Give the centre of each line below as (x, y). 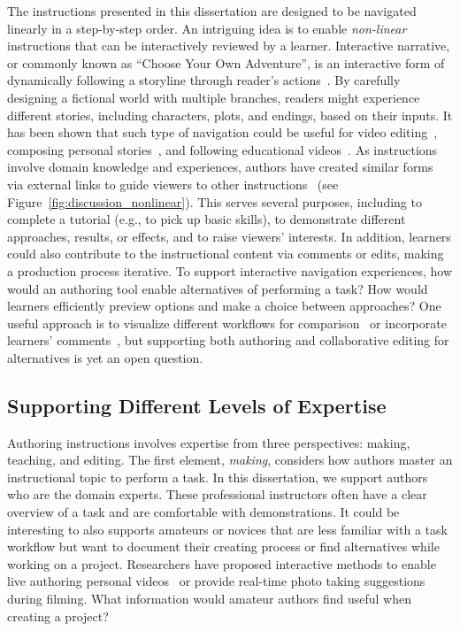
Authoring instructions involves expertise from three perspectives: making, (209, 442)
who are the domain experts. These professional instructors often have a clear (217, 494)
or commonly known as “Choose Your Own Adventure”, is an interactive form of (226, 62)
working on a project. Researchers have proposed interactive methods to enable (222, 563)
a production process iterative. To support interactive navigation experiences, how (230, 270)
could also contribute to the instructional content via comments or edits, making (226, 254)
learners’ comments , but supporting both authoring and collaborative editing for (228, 340)
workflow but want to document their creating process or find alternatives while (223, 546)
